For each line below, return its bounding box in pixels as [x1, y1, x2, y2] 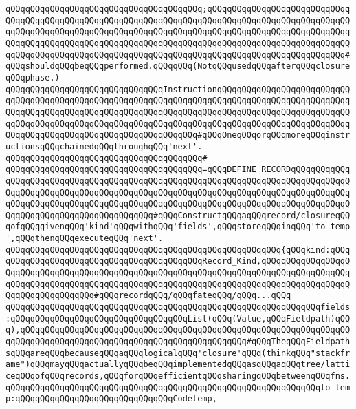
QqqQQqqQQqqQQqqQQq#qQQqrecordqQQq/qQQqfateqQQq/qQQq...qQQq [5, 291, 291, 301]
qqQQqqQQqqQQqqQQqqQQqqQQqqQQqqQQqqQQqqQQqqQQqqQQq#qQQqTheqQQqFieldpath [5, 337, 351, 347]
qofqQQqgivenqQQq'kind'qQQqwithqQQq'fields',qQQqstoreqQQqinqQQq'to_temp [5, 222, 351, 232]
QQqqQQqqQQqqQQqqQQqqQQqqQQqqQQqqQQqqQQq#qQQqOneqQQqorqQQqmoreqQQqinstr [5, 130, 351, 140]
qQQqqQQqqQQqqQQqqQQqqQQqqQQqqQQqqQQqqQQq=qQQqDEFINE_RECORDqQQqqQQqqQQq [5, 165, 351, 175]
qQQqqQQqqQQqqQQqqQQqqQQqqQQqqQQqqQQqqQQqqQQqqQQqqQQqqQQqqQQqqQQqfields [5, 302, 351, 313]
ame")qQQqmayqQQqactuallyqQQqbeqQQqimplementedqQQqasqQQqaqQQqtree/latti [5, 359, 351, 370]
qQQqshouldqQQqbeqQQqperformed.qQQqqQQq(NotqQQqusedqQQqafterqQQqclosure [5, 61, 351, 72]
